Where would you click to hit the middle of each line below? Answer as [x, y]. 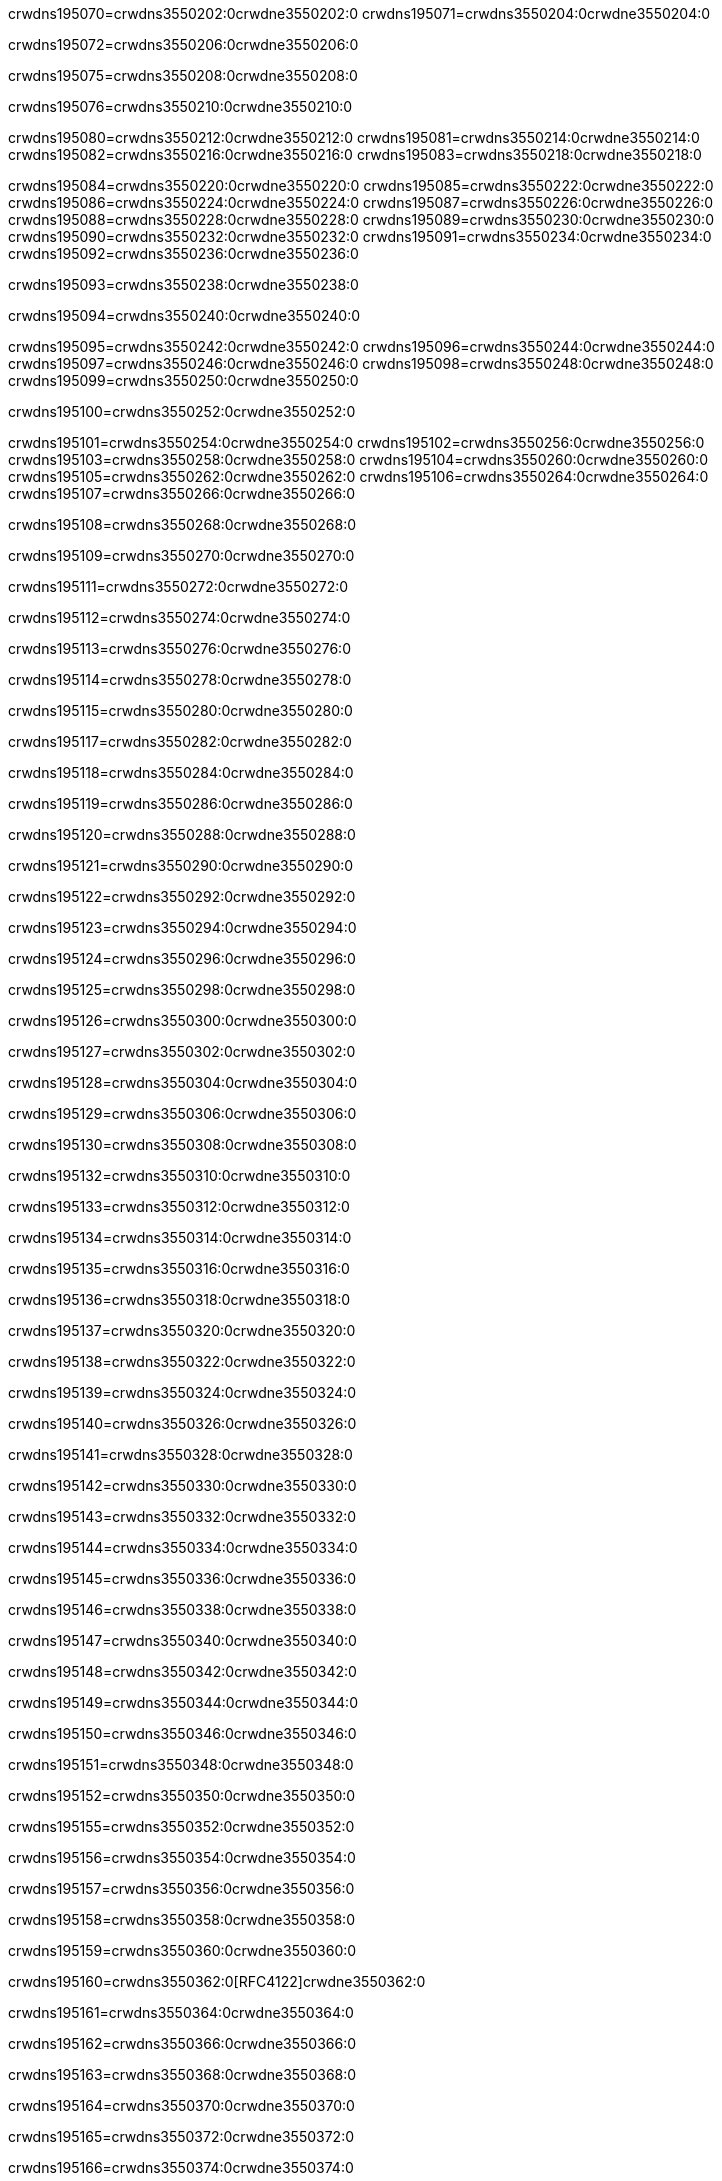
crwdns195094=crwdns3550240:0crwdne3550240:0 [184, 315]
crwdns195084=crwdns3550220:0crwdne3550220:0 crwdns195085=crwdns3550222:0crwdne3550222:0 [361, 185]
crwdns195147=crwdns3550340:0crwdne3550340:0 [182, 1640]
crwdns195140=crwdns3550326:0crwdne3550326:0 [182, 1423]
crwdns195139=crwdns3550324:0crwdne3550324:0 [182, 1392]
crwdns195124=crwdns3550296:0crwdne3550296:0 [182, 958]
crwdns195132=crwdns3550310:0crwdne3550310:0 [179, 1175]
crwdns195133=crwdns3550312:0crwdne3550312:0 [179, 1206]
